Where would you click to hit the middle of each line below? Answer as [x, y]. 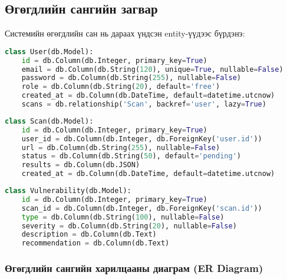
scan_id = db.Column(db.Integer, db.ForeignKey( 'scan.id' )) [142, 208]
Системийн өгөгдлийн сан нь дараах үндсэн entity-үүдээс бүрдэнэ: [125, 33]
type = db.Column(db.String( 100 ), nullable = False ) [123, 217]
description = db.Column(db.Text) [89, 235]
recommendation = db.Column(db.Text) [95, 243]
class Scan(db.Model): [49, 121]
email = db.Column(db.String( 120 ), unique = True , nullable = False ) [152, 69]
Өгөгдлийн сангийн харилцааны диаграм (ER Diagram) [134, 268]
